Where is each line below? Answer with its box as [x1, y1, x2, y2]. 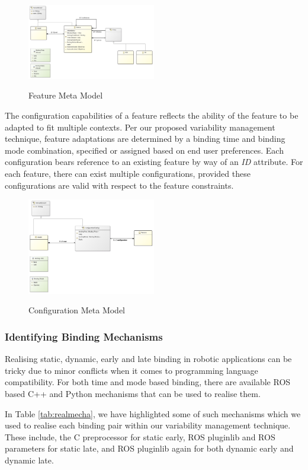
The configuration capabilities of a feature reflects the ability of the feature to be [5, 109, 299, 122]
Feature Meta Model [28, 89, 103, 101]
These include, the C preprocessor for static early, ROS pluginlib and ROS [5, 430, 275, 443]
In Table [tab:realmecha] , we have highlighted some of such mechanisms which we [5, 407, 301, 420]
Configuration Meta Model [28, 304, 126, 316]
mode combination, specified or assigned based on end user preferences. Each [5, 144, 284, 156]
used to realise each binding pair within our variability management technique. [5, 419, 291, 431]
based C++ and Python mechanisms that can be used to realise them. [5, 387, 261, 399]
